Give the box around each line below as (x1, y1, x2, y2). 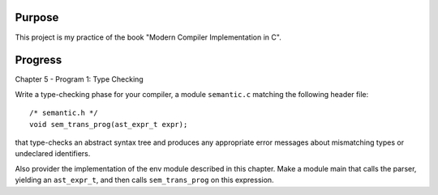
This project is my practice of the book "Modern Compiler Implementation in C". (15, 32, 281, 42)
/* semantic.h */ (29, 108, 98, 117)
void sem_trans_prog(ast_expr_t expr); (29, 120, 188, 129)
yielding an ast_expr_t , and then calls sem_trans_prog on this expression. (15, 175, 275, 185)
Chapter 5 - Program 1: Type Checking (15, 74, 144, 84)
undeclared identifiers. (15, 149, 91, 159)
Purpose (15, 11, 59, 24)
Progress (15, 53, 62, 67)
